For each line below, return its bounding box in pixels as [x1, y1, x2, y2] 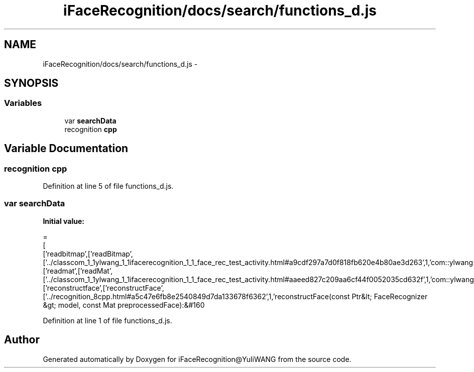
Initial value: [43, 216, 84, 225]
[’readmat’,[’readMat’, [43, 266, 113, 275]
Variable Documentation [4, 142, 129, 155]
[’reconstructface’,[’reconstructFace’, [43, 283, 164, 292]
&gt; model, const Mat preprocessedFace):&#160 [43, 300, 205, 309]
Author [4, 333, 40, 346]
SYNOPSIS [4, 77, 59, 90]
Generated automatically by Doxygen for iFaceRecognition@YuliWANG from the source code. [43, 354, 351, 363]
